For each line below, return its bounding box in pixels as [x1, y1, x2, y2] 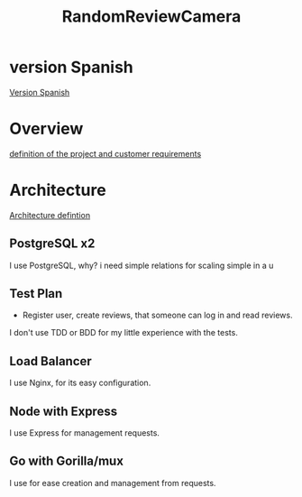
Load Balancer [9, 354, 92, 369]
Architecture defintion [9, 209, 91, 220]
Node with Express [9, 403, 118, 419]
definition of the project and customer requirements [9, 148, 202, 159]
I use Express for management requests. [9, 428, 160, 438]
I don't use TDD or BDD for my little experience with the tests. [9, 327, 239, 338]
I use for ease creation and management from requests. [9, 477, 216, 488]
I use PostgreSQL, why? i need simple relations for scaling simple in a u [9, 260, 274, 271]
